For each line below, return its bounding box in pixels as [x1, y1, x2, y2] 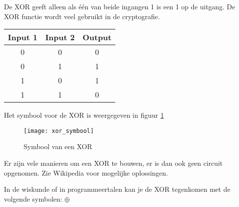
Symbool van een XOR [24, 141, 92, 152]
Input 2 [45, 31, 75, 43]
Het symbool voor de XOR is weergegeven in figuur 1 [4, 110, 164, 120]
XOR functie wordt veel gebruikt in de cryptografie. [4, 11, 160, 21]
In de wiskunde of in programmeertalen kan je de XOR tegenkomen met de [4, 184, 231, 194]
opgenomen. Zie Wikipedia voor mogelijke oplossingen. [4, 167, 168, 178]
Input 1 [8, 31, 38, 43]
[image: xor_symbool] [24, 127, 94, 134]
